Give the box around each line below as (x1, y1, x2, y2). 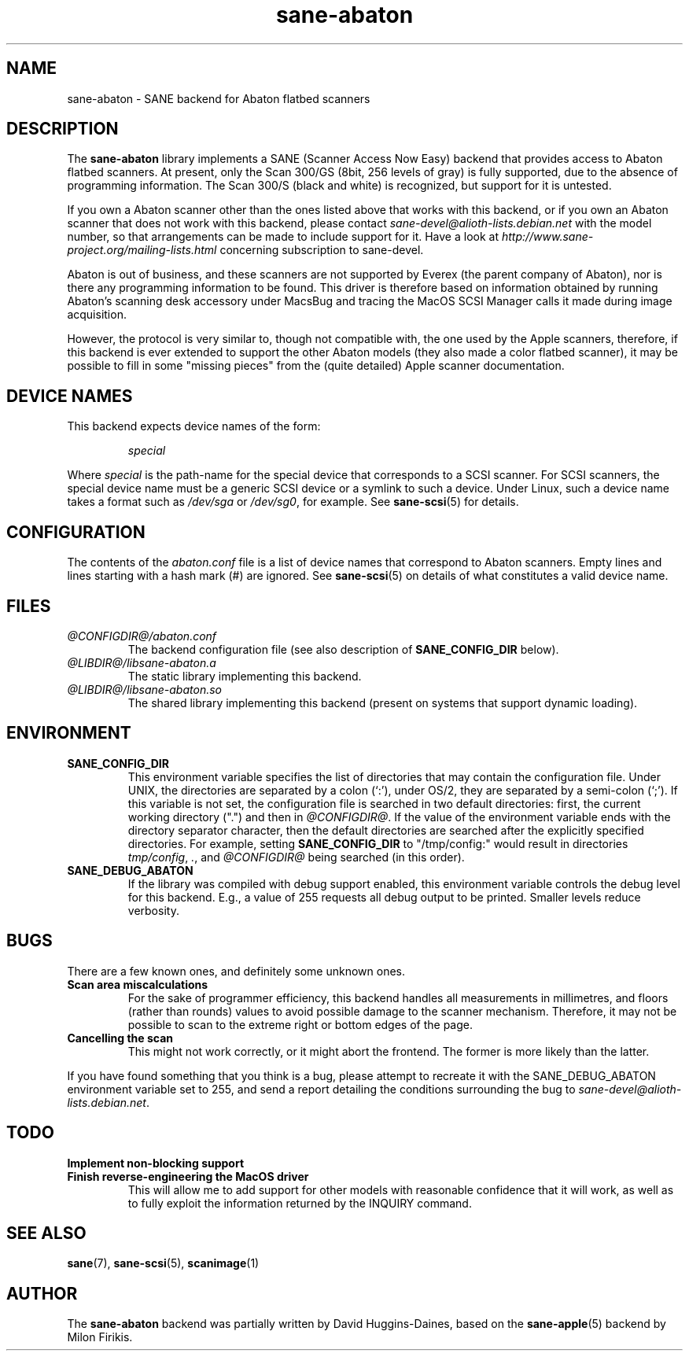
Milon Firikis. (67, 1330, 133, 1344)
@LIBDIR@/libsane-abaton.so (67, 682, 222, 696)
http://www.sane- (501, 230, 594, 244)
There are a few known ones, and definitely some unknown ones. (67, 964, 406, 978)
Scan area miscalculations (67, 977, 208, 991)
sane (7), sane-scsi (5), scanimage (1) (67, 1256, 260, 1270)
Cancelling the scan (67, 1031, 174, 1045)
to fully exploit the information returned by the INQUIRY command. (127, 1196, 472, 1210)
